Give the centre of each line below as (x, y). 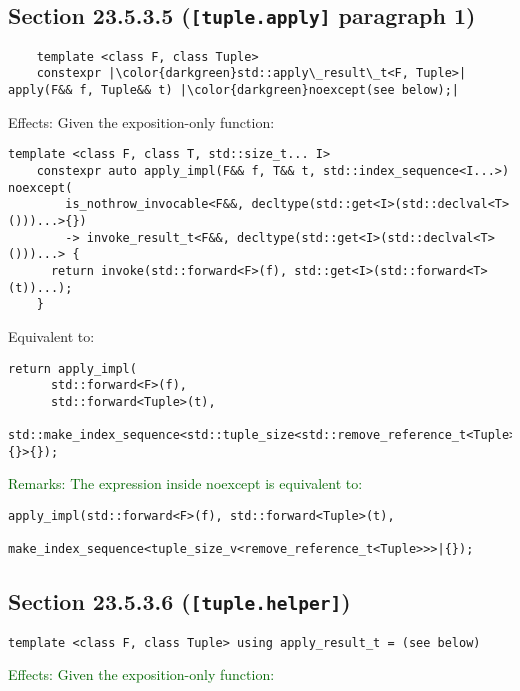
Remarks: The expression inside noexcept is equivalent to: (185, 483)
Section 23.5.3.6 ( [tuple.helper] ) (179, 601)
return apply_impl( (72, 368)
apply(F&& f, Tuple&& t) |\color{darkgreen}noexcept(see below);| (234, 90)
